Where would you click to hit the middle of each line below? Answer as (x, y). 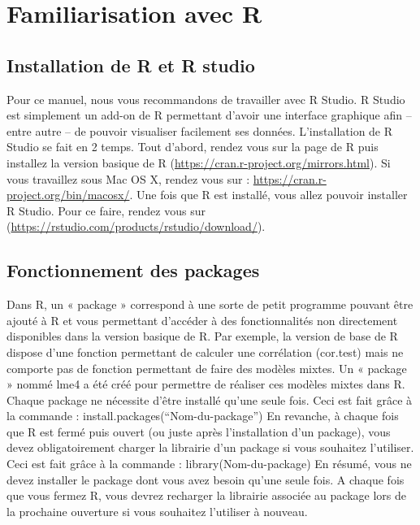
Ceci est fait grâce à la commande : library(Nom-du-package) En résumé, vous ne (209, 464)
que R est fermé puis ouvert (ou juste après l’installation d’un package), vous (199, 431)
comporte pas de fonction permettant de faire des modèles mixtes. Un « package (207, 368)
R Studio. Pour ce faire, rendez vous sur (106, 210)
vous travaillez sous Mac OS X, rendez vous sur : (128, 178)
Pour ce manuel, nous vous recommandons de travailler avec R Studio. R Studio (206, 99)
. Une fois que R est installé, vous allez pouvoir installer (268, 195)
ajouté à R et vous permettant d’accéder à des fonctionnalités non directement (202, 320)
